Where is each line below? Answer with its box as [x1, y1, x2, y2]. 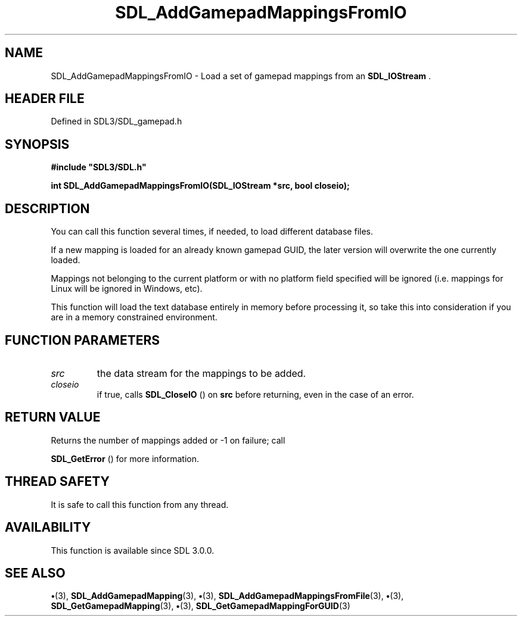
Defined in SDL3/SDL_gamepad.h [51, 116, 182, 127]
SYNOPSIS [5, 136, 70, 152]
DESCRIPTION [5, 201, 90, 216]
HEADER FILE [5, 91, 85, 107]
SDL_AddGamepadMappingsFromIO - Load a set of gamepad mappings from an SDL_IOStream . [51, 70, 431, 81]
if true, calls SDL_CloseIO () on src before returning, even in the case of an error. [97, 389, 414, 400]
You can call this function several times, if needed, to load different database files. [51, 226, 374, 237]
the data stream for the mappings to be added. [97, 367, 306, 379]
